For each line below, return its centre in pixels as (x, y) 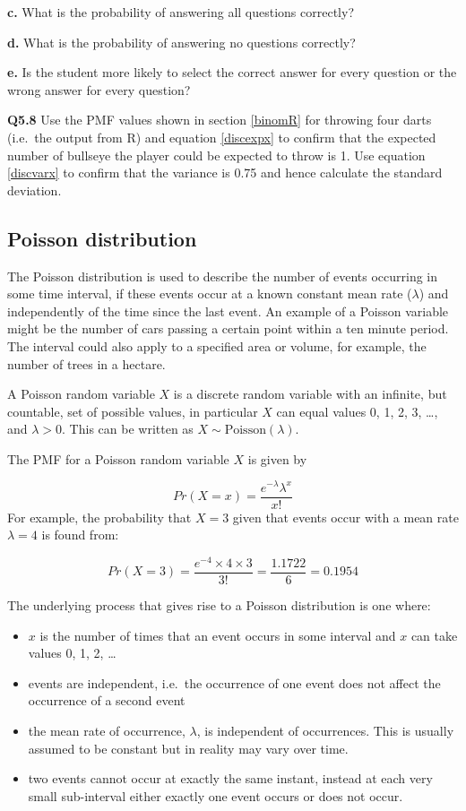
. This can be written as (128, 429)
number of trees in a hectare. (86, 363)
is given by (277, 458)
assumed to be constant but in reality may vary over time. (188, 748)
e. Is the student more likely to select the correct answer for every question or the (232, 72)
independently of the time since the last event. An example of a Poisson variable (228, 311)
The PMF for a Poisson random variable (118, 458)
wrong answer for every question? (99, 89)
